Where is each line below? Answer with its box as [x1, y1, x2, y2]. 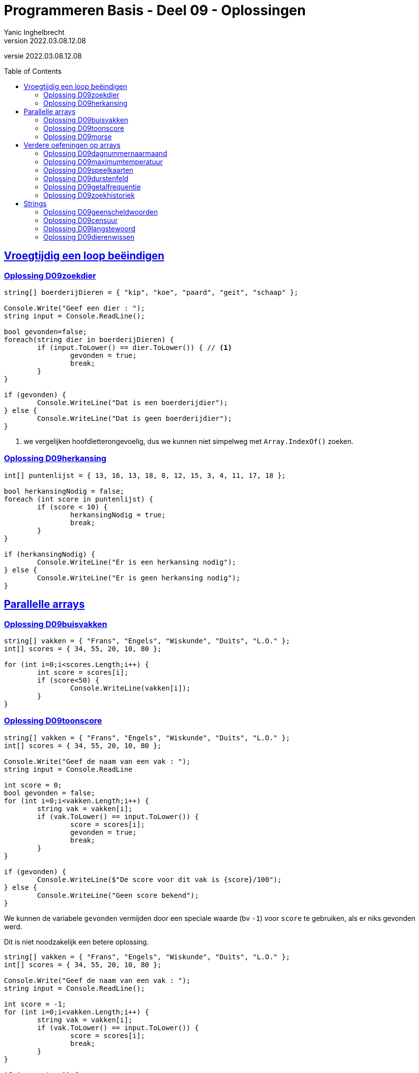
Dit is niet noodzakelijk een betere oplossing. [4, 937, 149, 946]
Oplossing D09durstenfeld [43, 174, 128, 183]
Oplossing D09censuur [43, 216, 118, 224]
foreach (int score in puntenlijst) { [4, 495, 153, 503]
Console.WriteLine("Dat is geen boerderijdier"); [37, 414, 232, 422]
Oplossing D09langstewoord [43, 224, 136, 233]
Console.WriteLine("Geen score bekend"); [37, 891, 199, 899]
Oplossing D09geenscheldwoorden [43, 207, 158, 216]
